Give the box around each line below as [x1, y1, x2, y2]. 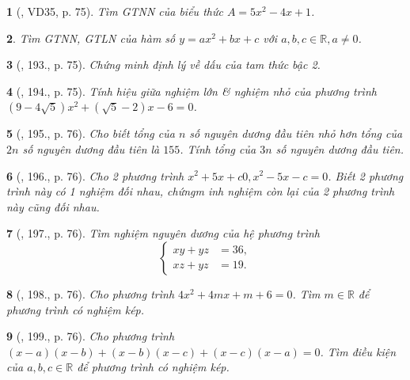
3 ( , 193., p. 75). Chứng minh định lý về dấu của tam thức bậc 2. [6, 56, 321, 73]
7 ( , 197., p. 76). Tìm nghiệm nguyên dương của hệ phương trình [6, 225, 320, 241]
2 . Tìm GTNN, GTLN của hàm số [6, 29, 176, 46]
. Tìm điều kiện [320, 343, 397, 359]
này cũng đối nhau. [6, 198, 100, 215]
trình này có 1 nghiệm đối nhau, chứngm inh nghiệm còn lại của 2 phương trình [6, 183, 395, 199]
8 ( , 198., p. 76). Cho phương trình [6, 285, 175, 302]
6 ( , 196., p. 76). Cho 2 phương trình [6, 167, 184, 184]
